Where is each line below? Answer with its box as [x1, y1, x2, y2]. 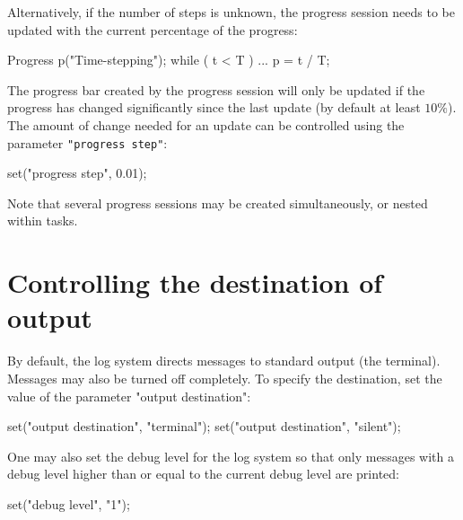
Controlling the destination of [7, 264, 383, 301]
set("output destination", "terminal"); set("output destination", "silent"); [7, 417, 401, 436]
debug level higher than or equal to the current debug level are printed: [7, 464, 399, 483]
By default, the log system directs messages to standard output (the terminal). [7, 351, 441, 370]
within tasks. [7, 211, 78, 230]
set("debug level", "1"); [7, 494, 130, 513]
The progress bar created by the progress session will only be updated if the [7, 80, 425, 99]
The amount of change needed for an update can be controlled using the [7, 115, 405, 134]
